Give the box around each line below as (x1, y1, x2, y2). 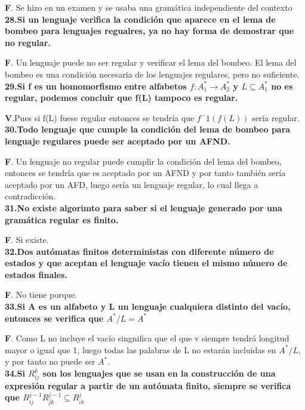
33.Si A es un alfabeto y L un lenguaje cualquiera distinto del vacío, (5, 300, 291, 313)
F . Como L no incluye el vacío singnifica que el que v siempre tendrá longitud (5, 332, 289, 344)
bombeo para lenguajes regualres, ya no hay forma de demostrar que (5, 24, 294, 37)
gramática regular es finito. (5, 213, 119, 226)
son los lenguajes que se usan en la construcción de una (42, 367, 276, 380)
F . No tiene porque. (5, 288, 78, 301)
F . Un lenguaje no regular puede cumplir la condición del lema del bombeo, (5, 155, 282, 167)
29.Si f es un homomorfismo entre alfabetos (5, 79, 187, 92)
